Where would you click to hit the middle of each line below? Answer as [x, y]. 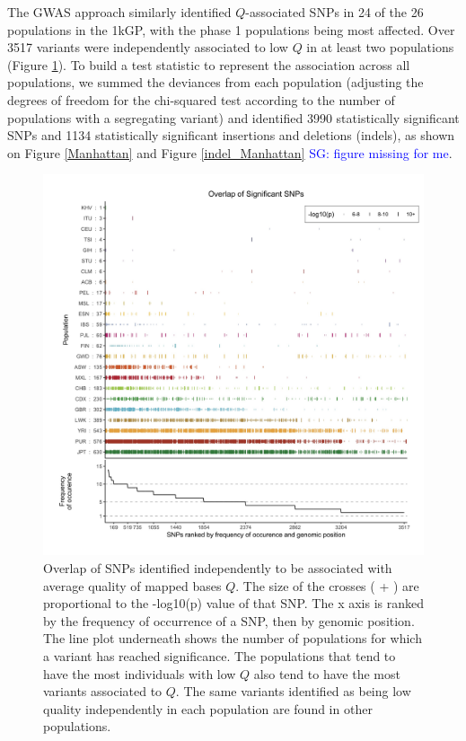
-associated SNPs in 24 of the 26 [334, 12]
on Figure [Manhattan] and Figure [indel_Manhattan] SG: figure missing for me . [230, 152]
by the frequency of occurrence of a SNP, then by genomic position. [229, 620]
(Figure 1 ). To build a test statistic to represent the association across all [209, 64]
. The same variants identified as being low [293, 691]
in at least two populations [380, 47]
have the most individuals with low [140, 673]
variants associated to [103, 691]
